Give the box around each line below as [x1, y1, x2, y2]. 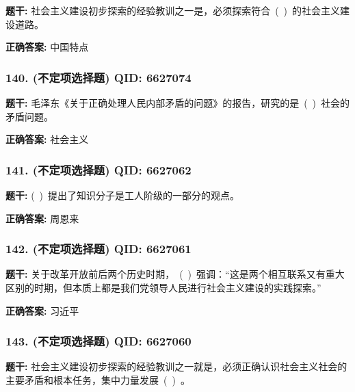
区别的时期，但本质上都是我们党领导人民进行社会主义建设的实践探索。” [5, 280, 321, 294]
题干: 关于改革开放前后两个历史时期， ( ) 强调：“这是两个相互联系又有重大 [5, 267, 345, 281]
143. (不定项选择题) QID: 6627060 [5, 332, 192, 350]
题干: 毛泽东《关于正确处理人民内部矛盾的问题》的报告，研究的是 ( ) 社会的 [5, 96, 350, 109]
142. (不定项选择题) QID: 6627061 [5, 240, 192, 257]
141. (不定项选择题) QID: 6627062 [5, 161, 192, 178]
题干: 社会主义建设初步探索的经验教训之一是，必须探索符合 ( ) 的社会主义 [5, 3, 341, 17]
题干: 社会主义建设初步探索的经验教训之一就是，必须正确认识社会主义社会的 [5, 359, 347, 374]
